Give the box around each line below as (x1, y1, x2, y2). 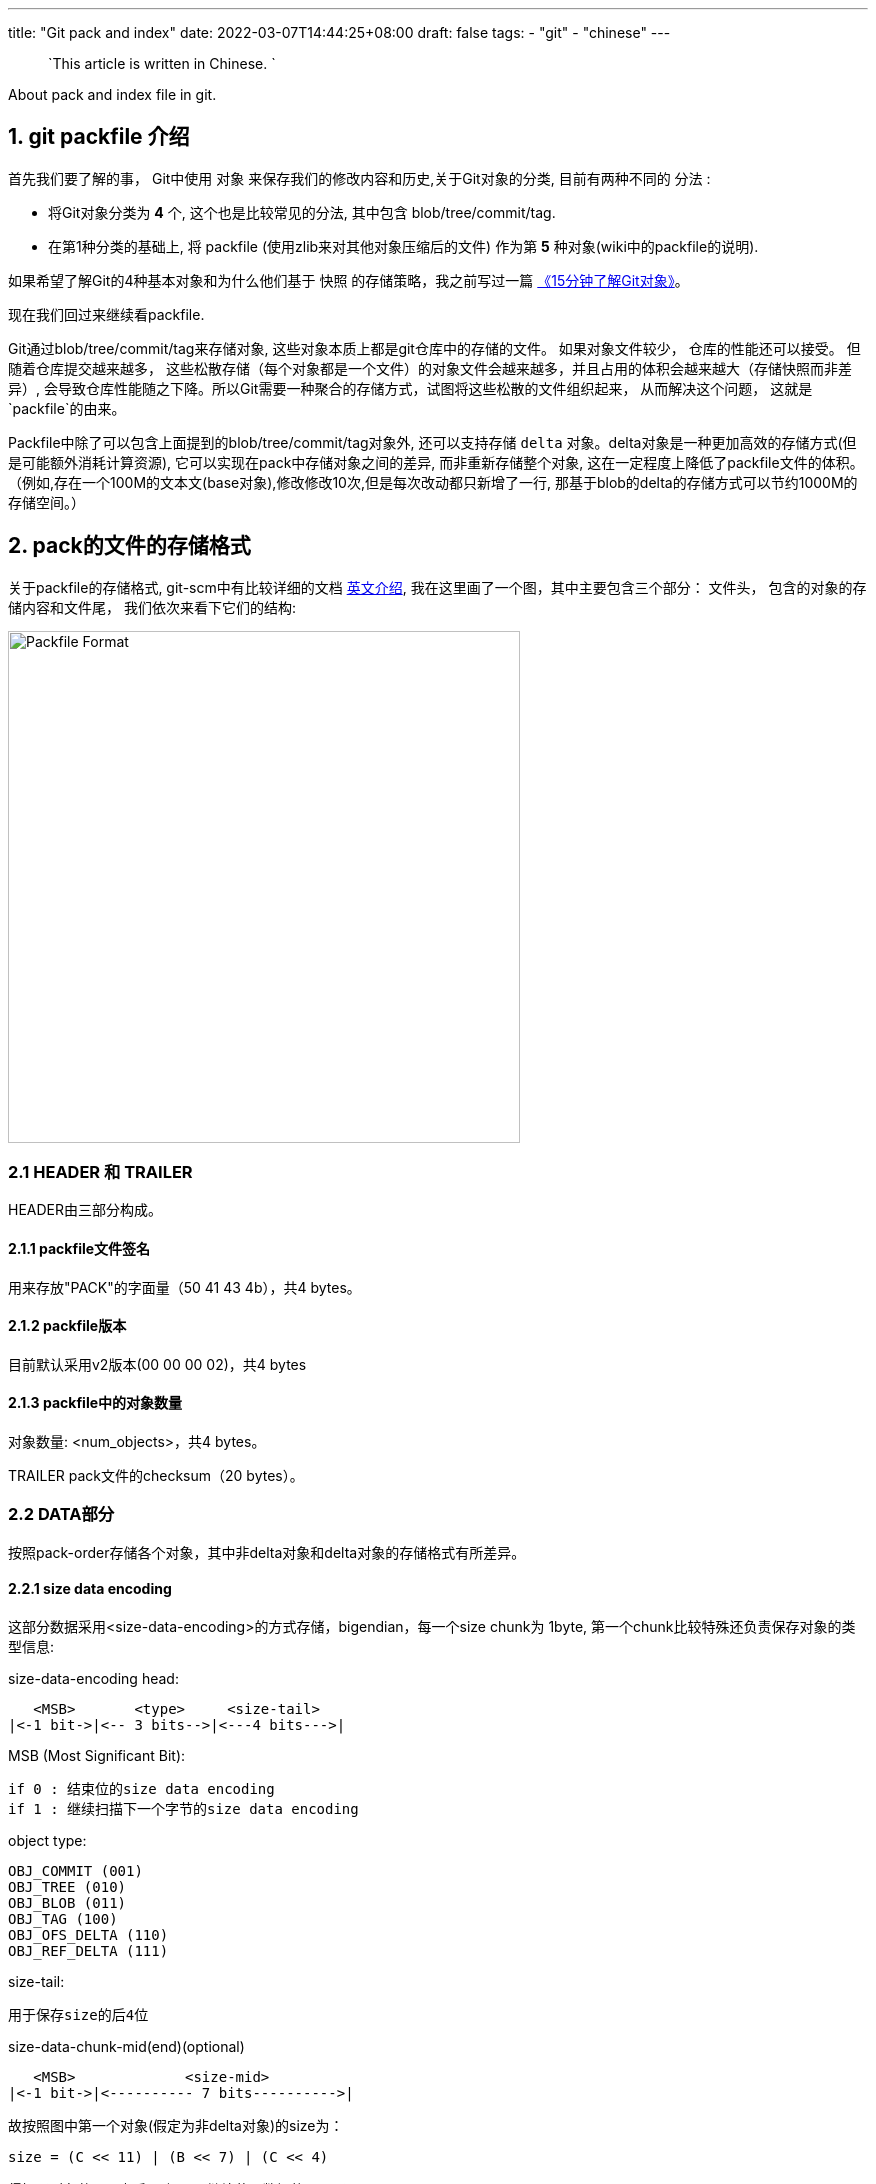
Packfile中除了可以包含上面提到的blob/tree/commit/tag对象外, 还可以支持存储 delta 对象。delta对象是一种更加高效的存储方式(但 (8, 433, 857, 451)
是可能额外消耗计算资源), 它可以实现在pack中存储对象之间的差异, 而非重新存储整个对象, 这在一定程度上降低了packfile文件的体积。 (8, 453, 864, 471)
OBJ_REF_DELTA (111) (8, 1943, 169, 1960)
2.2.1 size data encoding (8, 1580, 172, 1598)
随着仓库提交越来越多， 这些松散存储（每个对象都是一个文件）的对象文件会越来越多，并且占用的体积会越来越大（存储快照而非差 (8, 359, 852, 377)
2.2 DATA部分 (8, 1504, 115, 1525)
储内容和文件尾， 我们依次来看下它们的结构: (8, 598, 296, 616)
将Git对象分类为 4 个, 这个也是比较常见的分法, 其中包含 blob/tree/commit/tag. (48, 203, 556, 221)
